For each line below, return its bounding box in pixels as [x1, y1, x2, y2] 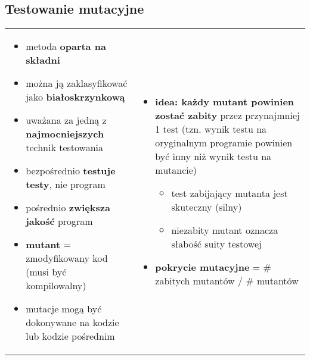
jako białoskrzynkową [26, 90, 125, 104]
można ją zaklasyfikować [26, 76, 128, 90]
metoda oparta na [26, 39, 106, 54]
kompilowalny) [26, 278, 86, 293]
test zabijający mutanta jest [171, 186, 288, 201]
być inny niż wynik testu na [155, 149, 272, 164]
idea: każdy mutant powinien [155, 95, 294, 109]
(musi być [26, 265, 67, 279]
